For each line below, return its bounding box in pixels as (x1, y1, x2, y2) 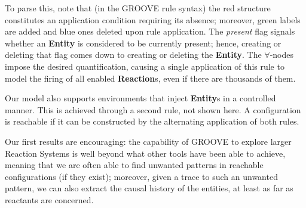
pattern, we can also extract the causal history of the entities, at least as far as (5, 182, 293, 194)
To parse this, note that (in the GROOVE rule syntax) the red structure (5, 2, 271, 14)
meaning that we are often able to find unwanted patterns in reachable (5, 159, 264, 171)
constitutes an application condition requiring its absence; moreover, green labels (5, 13, 301, 26)
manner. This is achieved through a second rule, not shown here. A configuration (5, 103, 301, 116)
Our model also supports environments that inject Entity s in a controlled (5, 92, 276, 104)
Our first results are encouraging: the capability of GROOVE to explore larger (5, 135, 292, 147)
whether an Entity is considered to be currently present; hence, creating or (5, 36, 281, 49)
